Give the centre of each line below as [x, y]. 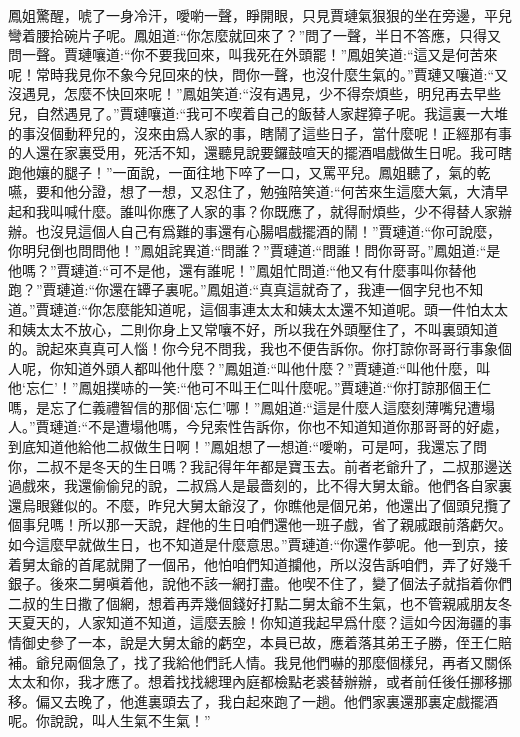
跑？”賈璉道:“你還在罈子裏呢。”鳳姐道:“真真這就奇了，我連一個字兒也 [232, 289]
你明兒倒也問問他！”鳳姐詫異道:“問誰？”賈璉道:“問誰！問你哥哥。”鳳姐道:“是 [254, 250]
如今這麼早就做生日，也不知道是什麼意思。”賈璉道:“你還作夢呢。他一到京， [251, 544]
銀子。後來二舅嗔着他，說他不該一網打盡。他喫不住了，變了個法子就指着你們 [260, 583]
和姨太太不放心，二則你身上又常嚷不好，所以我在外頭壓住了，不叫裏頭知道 [253, 328]
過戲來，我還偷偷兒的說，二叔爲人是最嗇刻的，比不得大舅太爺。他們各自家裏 [260, 485]
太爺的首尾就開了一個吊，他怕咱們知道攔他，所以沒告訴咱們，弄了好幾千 [273, 563]
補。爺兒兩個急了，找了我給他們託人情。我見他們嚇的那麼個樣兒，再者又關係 [260, 661]
